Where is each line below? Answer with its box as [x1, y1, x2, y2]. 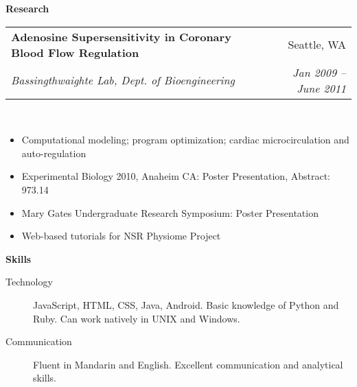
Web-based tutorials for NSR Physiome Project [21, 228, 221, 243]
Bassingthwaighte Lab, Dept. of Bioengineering [11, 72, 235, 89]
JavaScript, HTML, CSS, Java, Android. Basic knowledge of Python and [33, 297, 339, 312]
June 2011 [297, 80, 346, 96]
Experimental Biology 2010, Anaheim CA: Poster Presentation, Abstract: [21, 169, 330, 183]
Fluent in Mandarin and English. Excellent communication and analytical [33, 357, 343, 371]
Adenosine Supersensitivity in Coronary [11, 28, 231, 45]
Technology [5, 274, 53, 289]
